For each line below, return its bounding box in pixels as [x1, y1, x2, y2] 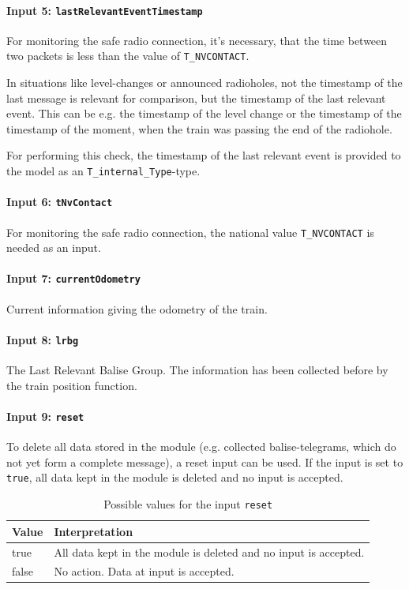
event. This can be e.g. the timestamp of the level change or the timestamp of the [6, 105, 402, 122]
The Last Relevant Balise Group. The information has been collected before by [6, 362, 388, 378]
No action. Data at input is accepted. [54, 563, 235, 580]
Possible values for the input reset [103, 496, 273, 512]
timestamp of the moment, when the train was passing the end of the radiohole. [6, 120, 392, 137]
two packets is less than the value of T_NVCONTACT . [6, 47, 250, 64]
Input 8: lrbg [6, 331, 79, 347]
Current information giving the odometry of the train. [6, 300, 268, 317]
